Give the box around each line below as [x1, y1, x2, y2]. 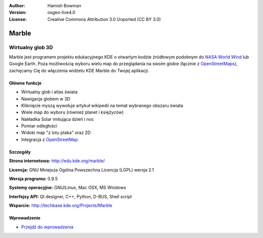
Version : [9, 10, 27, 16]
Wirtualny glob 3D [9, 44, 53, 51]
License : [9, 16, 27, 22]
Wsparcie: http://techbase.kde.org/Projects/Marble [9, 203, 113, 208]
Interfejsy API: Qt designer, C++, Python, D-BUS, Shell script [9, 193, 132, 199]
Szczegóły [9, 149, 31, 155]
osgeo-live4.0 [47, 10, 75, 16]
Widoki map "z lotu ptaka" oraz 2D [21, 130, 91, 136]
